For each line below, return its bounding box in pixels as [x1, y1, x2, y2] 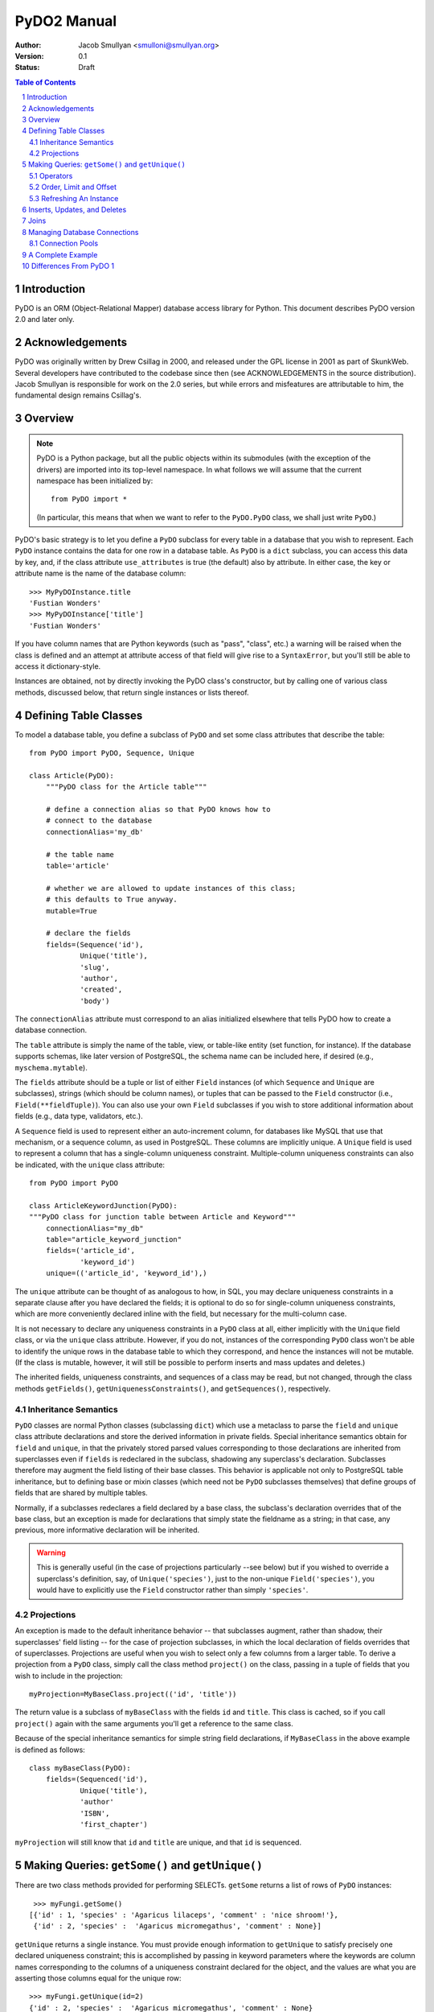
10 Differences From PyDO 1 [22, 261, 115, 270]
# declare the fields [45, 929, 132, 938]
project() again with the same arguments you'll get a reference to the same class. [14, 1718, 293, 1728]
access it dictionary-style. [14, 662, 101, 671]
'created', [80, 985, 123, 994]
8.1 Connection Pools [29, 238, 99, 249]
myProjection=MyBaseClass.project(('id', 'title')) [29, 1690, 237, 1699]
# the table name [45, 850, 114, 859]
